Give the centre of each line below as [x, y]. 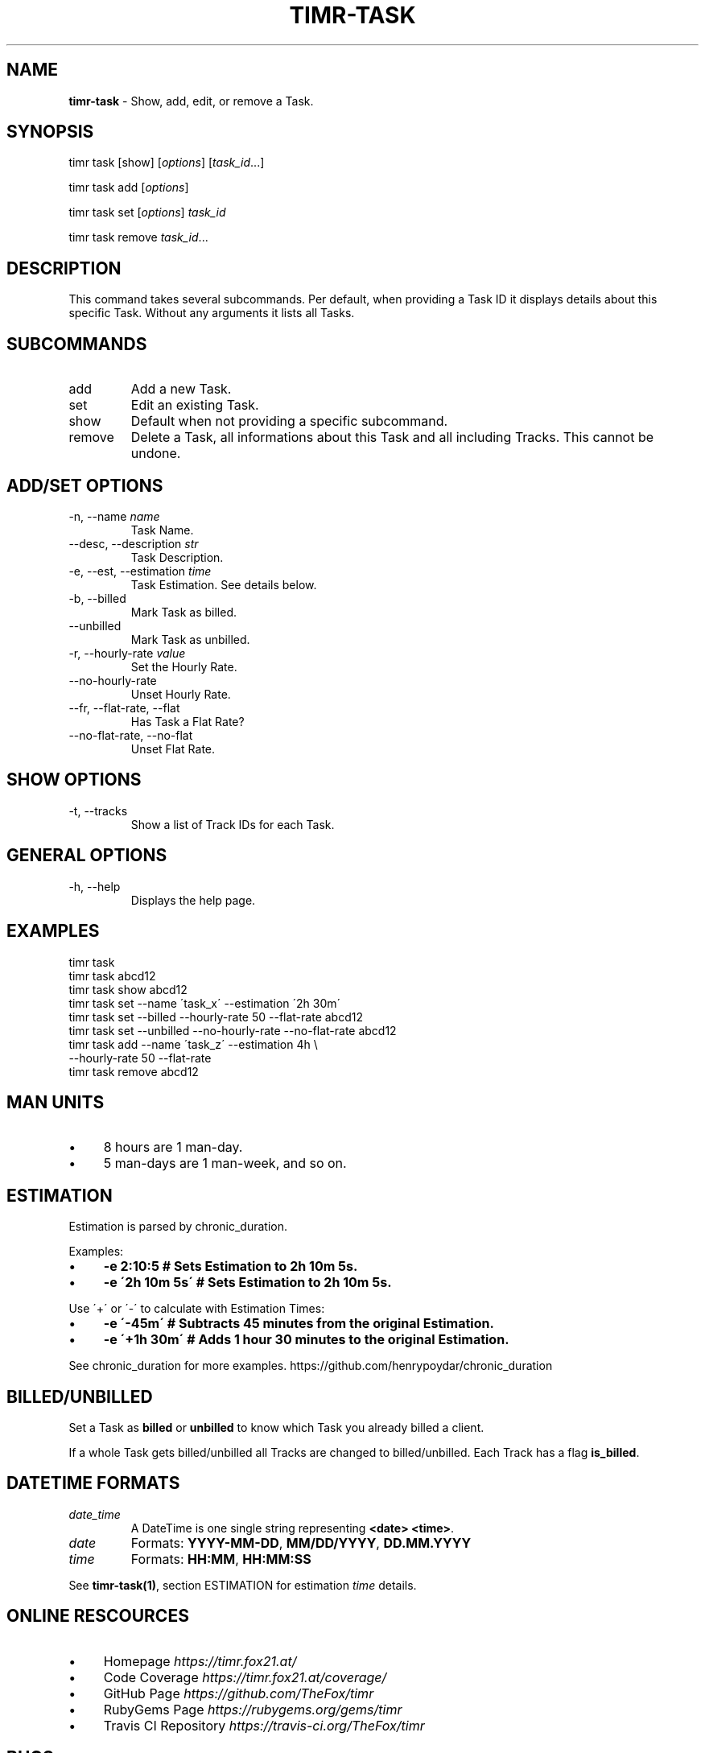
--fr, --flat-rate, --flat [124, 707]
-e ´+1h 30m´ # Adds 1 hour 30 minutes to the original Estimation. [306, 1340]
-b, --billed [97, 598]
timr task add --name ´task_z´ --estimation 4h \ [193, 1044]
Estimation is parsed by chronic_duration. [178, 1227]
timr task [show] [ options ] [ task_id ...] [167, 163]
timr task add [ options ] [129, 188]
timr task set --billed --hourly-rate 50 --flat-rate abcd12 [216, 1017]
